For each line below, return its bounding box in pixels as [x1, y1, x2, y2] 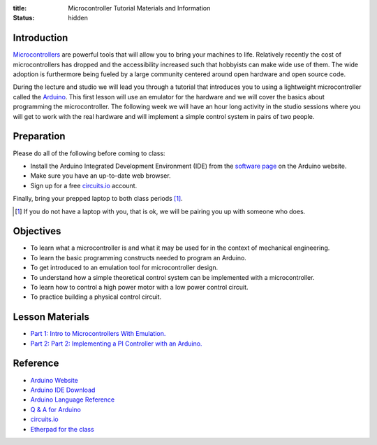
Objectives [13, 225, 61, 237]
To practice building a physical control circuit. [30, 292, 162, 301]
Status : [13, 14, 35, 22]
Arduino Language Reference [30, 395, 115, 404]
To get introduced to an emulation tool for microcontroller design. [30, 263, 219, 272]
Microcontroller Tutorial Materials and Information [68, 4, 211, 12]
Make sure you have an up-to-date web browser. [30, 171, 171, 180]
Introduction [13, 32, 68, 44]
